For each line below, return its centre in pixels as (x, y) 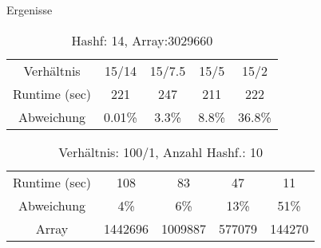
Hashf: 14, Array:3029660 (142, 40)
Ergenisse (30, 10)
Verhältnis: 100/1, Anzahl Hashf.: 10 (160, 152)
